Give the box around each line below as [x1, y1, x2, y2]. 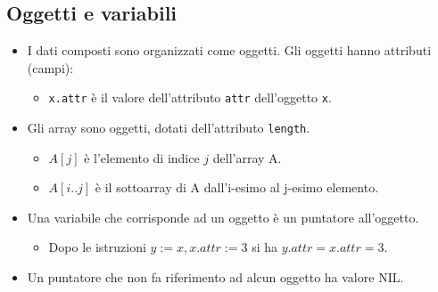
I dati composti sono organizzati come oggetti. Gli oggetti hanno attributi [27, 41, 432, 60]
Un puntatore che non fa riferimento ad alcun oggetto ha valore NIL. [27, 268, 404, 287]
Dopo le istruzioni [48, 238, 146, 256]
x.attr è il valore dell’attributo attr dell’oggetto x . [48, 88, 332, 107]
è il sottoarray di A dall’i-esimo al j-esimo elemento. [95, 178, 379, 197]
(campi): [27, 58, 74, 77]
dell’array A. [212, 148, 282, 166]
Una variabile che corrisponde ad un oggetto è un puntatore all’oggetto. [27, 207, 419, 226]
